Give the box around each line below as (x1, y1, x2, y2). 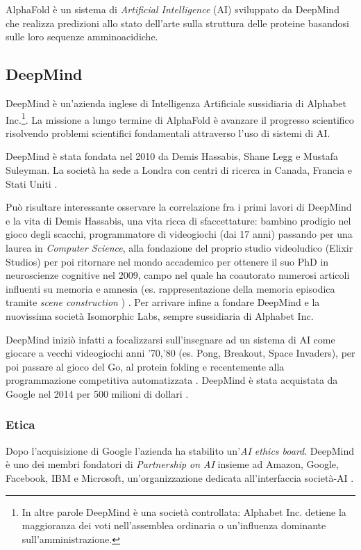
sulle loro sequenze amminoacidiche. (6, 29, 158, 44)
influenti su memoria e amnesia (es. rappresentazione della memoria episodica (6, 281, 335, 296)
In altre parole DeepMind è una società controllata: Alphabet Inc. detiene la (22, 504, 346, 519)
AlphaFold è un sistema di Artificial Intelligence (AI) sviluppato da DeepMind (6, 2, 339, 16)
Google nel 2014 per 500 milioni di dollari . (6, 386, 189, 401)
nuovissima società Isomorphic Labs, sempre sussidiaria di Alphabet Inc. (6, 308, 314, 323)
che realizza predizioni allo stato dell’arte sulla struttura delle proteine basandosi (6, 15, 349, 30)
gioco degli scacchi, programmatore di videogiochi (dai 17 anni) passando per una (6, 227, 353, 241)
